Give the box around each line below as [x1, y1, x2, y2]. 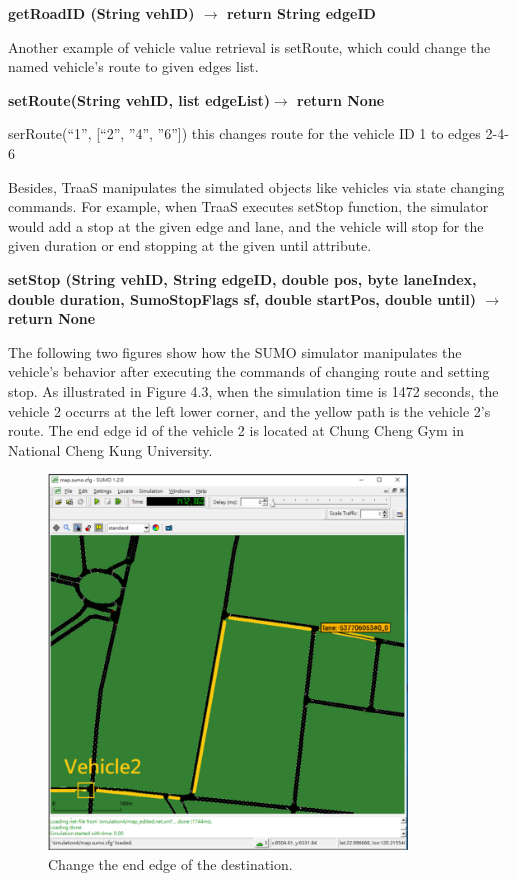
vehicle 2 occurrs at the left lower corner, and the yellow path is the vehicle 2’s [8, 400, 491, 421]
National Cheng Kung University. [8, 439, 213, 460]
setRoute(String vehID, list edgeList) [8, 89, 270, 110]
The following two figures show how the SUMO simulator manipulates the [8, 341, 462, 362]
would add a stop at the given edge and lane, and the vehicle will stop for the [8, 215, 484, 236]
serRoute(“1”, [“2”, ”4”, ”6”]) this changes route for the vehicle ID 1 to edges [8, 123, 481, 144]
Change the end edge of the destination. [48, 853, 293, 874]
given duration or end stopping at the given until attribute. [8, 235, 372, 256]
